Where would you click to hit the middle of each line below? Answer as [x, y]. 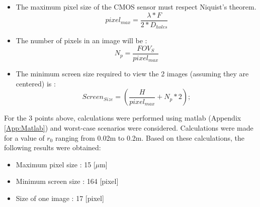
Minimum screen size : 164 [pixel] [67, 181]
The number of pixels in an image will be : [81, 40]
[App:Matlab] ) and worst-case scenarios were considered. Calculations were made [129, 128]
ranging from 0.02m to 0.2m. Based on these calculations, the [150, 137]
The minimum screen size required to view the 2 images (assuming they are [132, 74]
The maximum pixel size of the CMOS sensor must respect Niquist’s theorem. [136, 7]
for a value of [24, 137]
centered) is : [36, 83]
